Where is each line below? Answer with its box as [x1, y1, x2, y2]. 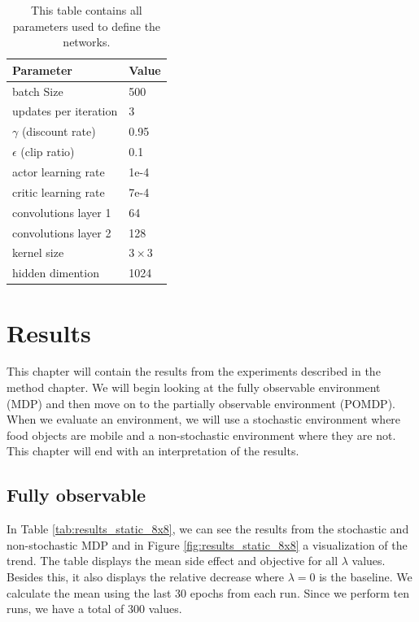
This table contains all [31, 2, 142, 18]
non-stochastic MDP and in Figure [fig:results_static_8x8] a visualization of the [7, 536, 408, 553]
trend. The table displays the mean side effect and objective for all [7, 552, 338, 569]
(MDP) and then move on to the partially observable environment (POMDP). [7, 394, 395, 411]
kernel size [12, 244, 64, 261]
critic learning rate [12, 183, 105, 200]
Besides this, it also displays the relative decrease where [7, 568, 285, 585]
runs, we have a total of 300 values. [7, 600, 182, 617]
